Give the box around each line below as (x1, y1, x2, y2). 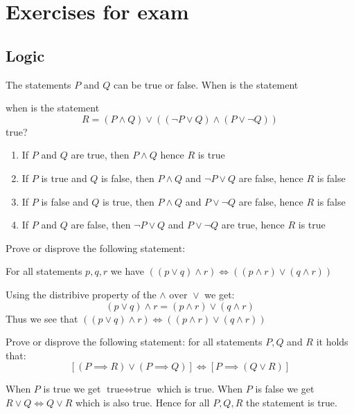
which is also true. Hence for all (75, 395, 210, 409)
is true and (41, 170, 87, 185)
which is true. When (157, 381, 243, 396)
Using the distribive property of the (6, 287, 157, 301)
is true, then (103, 194, 154, 208)
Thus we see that (6, 311, 78, 325)
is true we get (43, 381, 101, 396)
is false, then (101, 170, 154, 185)
